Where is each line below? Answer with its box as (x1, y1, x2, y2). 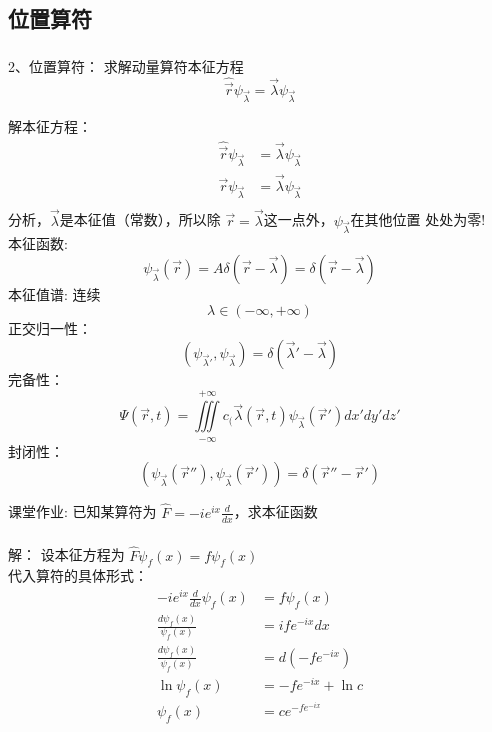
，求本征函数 (233, 501, 318, 522)
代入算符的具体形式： (8, 565, 148, 586)
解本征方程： (8, 116, 92, 137)
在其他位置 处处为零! (350, 209, 486, 230)
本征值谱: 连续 (8, 283, 101, 304)
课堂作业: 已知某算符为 (8, 501, 157, 522)
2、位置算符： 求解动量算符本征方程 (8, 55, 244, 76)
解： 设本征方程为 (8, 544, 125, 565)
